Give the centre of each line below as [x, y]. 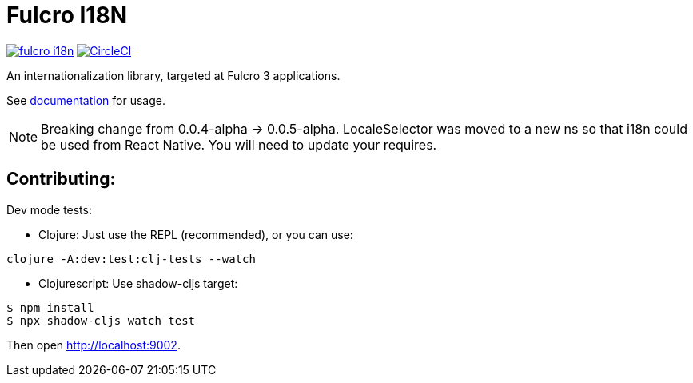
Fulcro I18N [67, 15]
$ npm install [50, 307]
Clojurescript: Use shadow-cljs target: [138, 283]
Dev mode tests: [49, 209]
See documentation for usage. [86, 100]
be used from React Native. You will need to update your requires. [239, 144]
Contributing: [61, 179]
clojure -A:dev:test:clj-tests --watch [131, 259]
